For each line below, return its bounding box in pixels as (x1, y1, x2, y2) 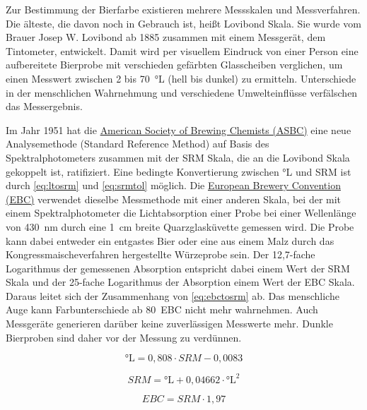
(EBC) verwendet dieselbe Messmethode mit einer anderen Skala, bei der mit (6, 191, 342, 206)
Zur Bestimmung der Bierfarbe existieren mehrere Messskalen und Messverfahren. (6, 2, 361, 16)
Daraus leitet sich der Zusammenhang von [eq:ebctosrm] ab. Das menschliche (6, 288, 339, 303)
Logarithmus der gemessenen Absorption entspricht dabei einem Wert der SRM (6, 260, 350, 275)
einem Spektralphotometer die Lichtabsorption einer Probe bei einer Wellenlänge (6, 205, 356, 220)
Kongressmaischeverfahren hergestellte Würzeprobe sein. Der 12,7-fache (6, 247, 315, 262)
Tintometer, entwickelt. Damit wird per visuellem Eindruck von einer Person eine (6, 43, 359, 58)
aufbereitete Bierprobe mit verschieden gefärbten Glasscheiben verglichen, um (6, 57, 343, 72)
